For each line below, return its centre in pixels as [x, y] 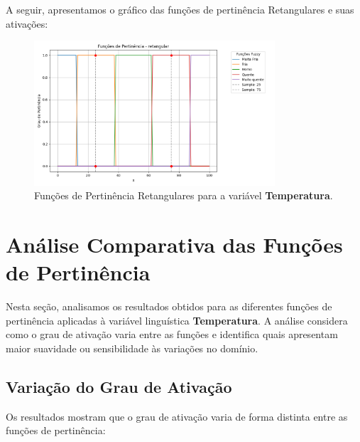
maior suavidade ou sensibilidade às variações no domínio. [132, 348]
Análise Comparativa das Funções [174, 244]
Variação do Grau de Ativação [119, 386]
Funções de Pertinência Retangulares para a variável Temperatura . [184, 195]
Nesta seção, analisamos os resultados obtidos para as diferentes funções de [169, 306]
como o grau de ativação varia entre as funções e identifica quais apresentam [172, 334]
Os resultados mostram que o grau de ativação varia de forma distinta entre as [177, 416]
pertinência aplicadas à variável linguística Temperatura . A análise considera [177, 320]
